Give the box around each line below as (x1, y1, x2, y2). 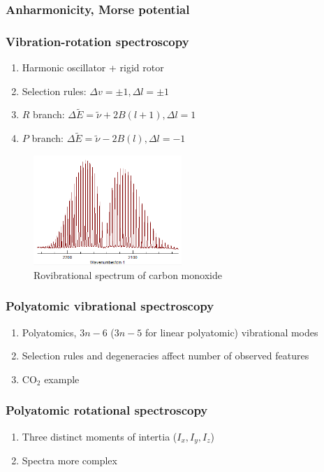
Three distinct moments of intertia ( (22, 429, 177, 443)
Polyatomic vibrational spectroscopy (6, 297, 214, 315)
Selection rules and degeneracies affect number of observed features (22, 348, 309, 363)
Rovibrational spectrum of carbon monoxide (34, 267, 222, 282)
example (44, 371, 80, 386)
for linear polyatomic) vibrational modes (145, 324, 318, 339)
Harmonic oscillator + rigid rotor (22, 60, 164, 75)
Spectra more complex (22, 453, 117, 468)
